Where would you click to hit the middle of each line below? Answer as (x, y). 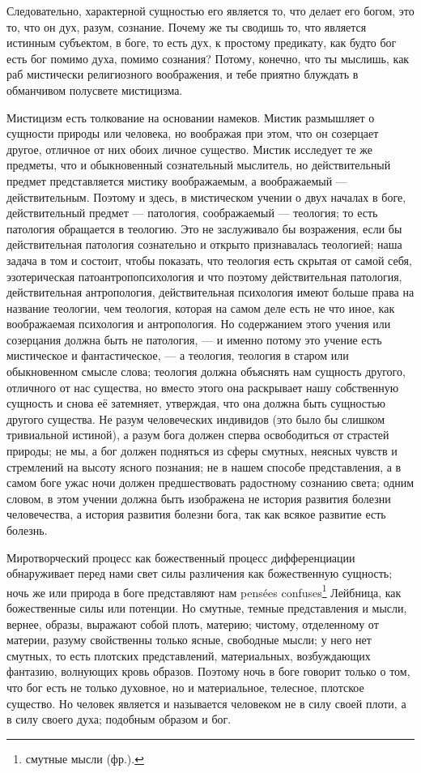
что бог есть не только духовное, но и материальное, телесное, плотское (185, 687)
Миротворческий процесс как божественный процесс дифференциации (181, 557)
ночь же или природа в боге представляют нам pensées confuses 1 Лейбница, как (204, 591)
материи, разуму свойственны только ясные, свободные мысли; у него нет (189, 640)
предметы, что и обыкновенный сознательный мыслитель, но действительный (199, 165)
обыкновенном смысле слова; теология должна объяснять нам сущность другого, (206, 372)
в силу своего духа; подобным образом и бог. (119, 719)
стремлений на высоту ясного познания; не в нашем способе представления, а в (204, 466)
